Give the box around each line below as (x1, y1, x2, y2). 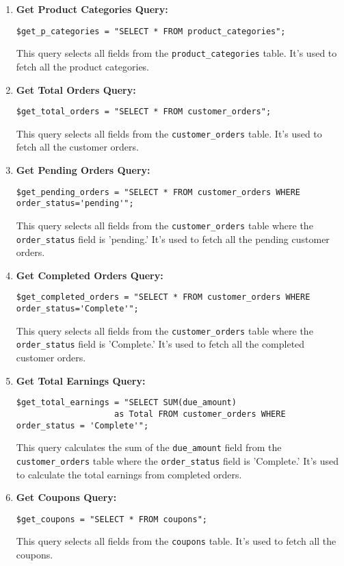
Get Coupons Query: (16, 490, 117, 504)
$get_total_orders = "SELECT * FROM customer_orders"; (16, 107, 272, 117)
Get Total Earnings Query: (16, 373, 146, 387)
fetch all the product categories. (16, 59, 150, 73)
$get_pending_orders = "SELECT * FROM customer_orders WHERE (16, 187, 301, 197)
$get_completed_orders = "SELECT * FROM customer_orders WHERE (16, 292, 310, 303)
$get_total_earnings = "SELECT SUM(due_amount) (16, 398, 237, 408)
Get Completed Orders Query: (16, 268, 163, 282)
